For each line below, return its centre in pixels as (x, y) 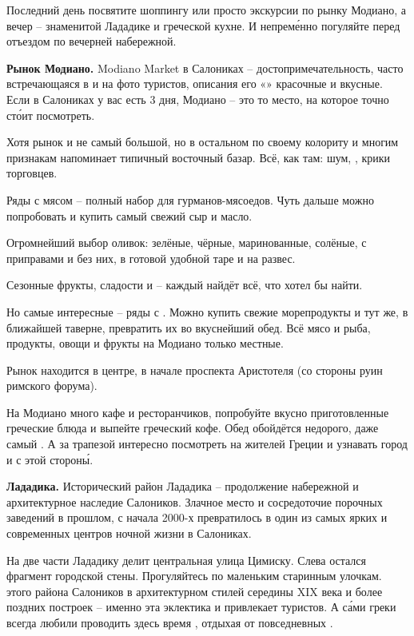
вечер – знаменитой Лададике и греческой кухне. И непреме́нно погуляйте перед (203, 25)
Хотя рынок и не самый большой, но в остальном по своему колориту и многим (203, 142)
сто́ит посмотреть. (51, 115)
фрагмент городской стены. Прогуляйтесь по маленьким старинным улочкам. (194, 576)
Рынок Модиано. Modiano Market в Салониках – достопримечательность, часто (205, 68)
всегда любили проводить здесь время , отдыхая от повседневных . (170, 622)
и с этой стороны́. (50, 459)
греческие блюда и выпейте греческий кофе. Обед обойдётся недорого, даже (193, 428)
